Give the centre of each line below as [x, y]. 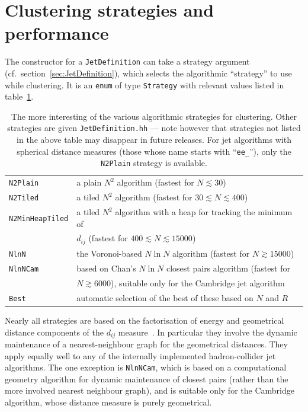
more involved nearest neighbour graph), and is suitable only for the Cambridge [150, 390]
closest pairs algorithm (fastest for [228, 268]
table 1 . [19, 96]
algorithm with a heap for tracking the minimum [204, 212]
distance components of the [54, 332]
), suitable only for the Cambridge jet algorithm [198, 282]
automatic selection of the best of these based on [165, 297]
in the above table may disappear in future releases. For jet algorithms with [154, 140]
